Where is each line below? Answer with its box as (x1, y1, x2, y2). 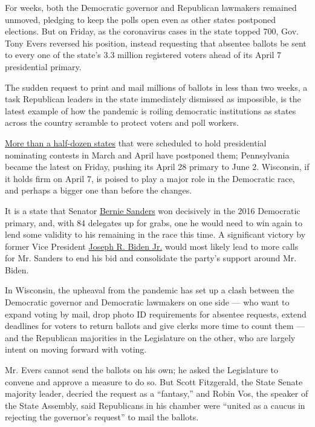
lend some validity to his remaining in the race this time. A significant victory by (5, 228, 306, 241)
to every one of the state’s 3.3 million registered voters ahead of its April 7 (5, 48, 282, 61)
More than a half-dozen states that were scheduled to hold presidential (5, 136, 267, 149)
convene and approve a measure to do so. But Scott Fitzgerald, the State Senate (5, 375, 303, 388)
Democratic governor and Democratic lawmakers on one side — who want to (5, 296, 290, 308)
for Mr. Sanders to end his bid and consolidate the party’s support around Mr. (5, 252, 297, 264)
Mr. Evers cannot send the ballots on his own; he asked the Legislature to (5, 363, 279, 376)
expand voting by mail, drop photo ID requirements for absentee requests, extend (5, 307, 307, 320)
